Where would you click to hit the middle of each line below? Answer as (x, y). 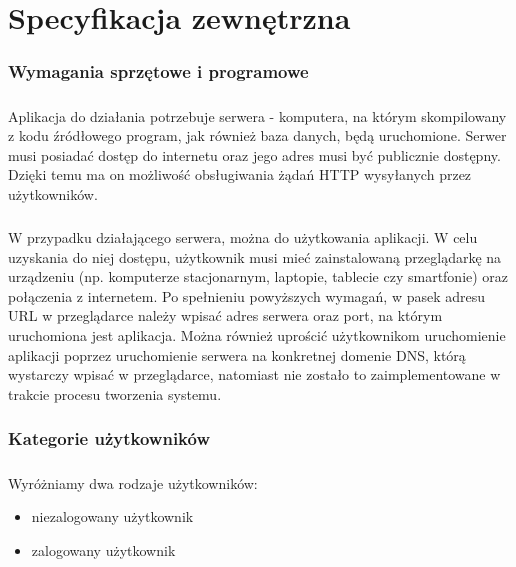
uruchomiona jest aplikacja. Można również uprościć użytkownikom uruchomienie (257, 334)
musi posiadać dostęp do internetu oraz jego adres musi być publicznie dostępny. (254, 154)
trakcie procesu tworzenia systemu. (115, 393)
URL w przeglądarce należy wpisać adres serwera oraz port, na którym (225, 315)
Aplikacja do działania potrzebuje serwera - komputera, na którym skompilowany (257, 115)
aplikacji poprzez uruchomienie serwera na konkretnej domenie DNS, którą (237, 354)
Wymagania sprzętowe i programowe (158, 71)
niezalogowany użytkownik (112, 516)
